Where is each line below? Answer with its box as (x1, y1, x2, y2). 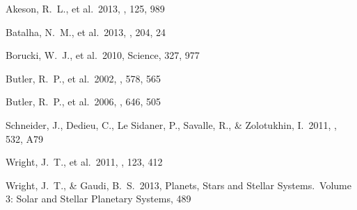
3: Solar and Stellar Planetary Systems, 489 (6, 191, 191, 206)
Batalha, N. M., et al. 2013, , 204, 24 (6, 24, 166, 39)
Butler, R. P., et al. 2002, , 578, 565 (6, 71, 161, 85)
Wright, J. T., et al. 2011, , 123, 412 (6, 155, 163, 169)
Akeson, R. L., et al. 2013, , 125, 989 (6, 1, 165, 15)
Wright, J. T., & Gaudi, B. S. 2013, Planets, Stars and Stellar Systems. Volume (6, 177, 351, 192)
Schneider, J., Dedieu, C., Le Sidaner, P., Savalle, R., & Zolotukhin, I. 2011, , (6, 117, 337, 132)
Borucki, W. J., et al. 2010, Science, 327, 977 (6, 48, 200, 62)
